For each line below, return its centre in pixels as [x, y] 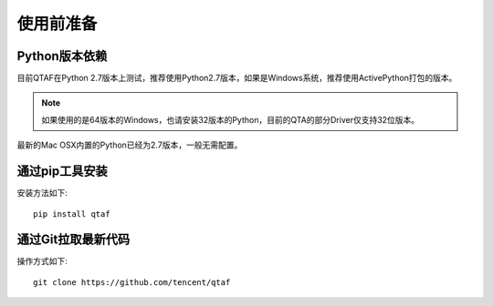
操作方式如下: [42, 261]
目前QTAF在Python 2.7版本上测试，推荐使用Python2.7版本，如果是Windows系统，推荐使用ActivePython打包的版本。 [237, 78]
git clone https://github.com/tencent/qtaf [132, 282]
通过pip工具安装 [63, 172]
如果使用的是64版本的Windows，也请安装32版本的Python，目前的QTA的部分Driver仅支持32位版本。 [231, 119]
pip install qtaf [72, 214]
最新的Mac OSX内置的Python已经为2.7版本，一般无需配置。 [130, 145]
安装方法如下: [42, 193]
